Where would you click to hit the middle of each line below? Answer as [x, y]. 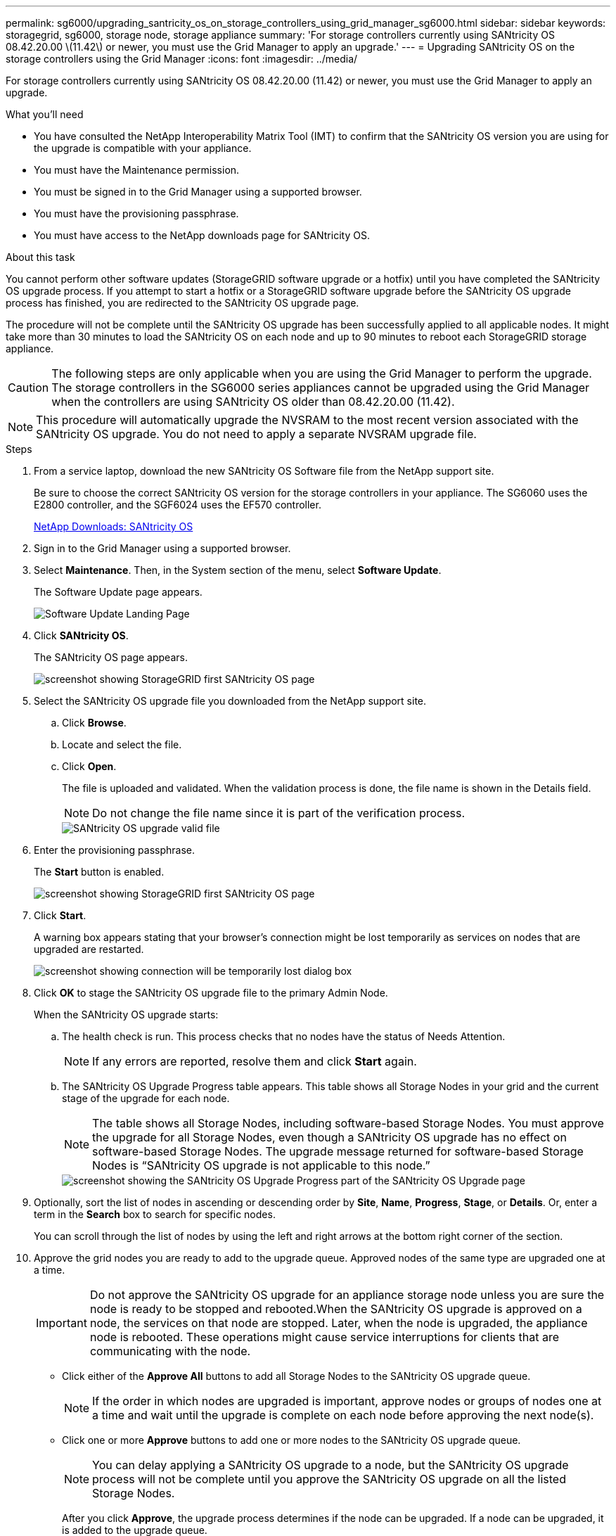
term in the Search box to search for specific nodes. [155, 1214]
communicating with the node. [170, 1351]
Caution [28, 388]
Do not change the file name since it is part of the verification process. [279, 813]
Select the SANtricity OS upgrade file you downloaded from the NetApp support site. [230, 701]
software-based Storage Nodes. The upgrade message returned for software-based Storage [338, 1151]
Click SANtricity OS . [81, 635]
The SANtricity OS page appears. [111, 657]
